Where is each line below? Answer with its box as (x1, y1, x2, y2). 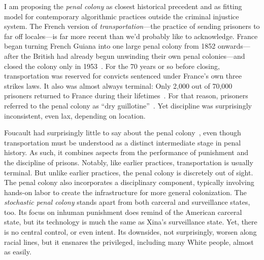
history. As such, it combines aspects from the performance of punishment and (4, 147, 248, 158)
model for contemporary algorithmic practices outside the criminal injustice (4, 11, 239, 21)
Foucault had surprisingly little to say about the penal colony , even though (4, 127, 241, 138)
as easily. (4, 246, 31, 257)
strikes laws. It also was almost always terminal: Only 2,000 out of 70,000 (4, 80, 233, 91)
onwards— (217, 41, 250, 51)
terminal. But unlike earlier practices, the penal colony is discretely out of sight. (4, 167, 253, 177)
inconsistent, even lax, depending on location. (4, 110, 146, 121)
